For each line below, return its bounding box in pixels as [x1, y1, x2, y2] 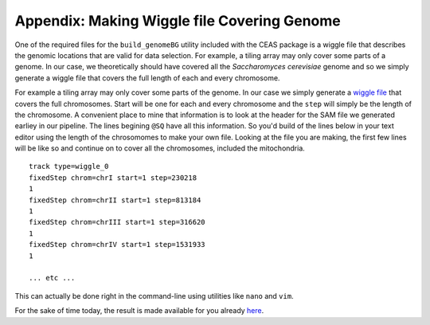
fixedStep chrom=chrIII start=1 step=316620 [29, 217, 206, 227]
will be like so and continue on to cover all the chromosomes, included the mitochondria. [14, 143, 306, 153]
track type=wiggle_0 [29, 162, 109, 171]
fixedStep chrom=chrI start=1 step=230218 [29, 173, 197, 182]
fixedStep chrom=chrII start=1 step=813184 [29, 195, 201, 205]
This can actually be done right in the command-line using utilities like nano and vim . [14, 291, 294, 300]
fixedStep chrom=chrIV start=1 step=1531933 [29, 240, 206, 249]
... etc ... [29, 273, 76, 283]
